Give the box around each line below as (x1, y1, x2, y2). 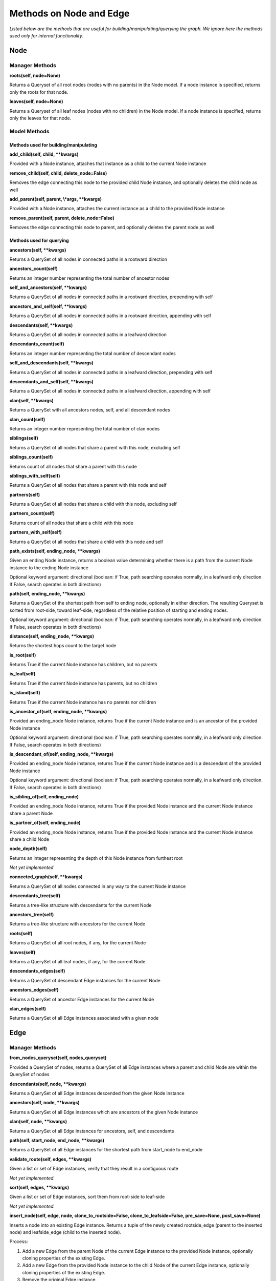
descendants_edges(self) (9, 968, 65, 974)
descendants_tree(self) (9, 893, 61, 899)
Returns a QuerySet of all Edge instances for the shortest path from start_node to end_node (9, 1147, 203, 1153)
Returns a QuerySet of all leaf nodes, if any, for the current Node (9, 958, 146, 964)
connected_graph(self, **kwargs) (9, 874, 83, 880)
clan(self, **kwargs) (9, 397, 54, 403)
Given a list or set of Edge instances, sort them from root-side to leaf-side (9, 1194, 165, 1200)
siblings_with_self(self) (9, 472, 60, 479)
